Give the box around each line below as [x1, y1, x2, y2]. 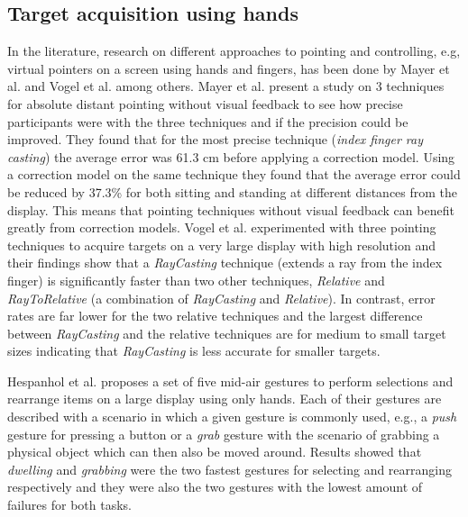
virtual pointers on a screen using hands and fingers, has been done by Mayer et [7, 59, 450, 77]
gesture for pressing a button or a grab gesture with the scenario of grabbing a [7, 424, 440, 443]
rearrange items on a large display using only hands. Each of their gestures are [7, 389, 442, 408]
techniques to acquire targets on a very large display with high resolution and [7, 235, 436, 254]
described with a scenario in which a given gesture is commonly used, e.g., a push [7, 407, 457, 426]
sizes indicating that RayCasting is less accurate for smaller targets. [7, 341, 381, 360]
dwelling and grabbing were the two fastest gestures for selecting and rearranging [7, 459, 453, 478]
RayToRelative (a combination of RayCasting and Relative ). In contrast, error [7, 288, 436, 307]
